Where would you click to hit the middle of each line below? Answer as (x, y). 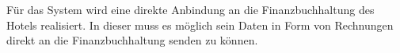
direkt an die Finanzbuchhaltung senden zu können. (132, 40)
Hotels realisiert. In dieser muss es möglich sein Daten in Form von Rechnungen (200, 25)
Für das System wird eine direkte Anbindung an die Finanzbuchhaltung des (190, 9)
